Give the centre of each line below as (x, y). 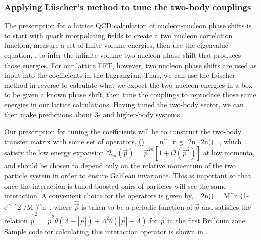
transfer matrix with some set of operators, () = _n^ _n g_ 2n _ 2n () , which (123, 141)
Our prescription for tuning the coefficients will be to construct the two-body (123, 131)
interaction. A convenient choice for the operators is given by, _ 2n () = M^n (121, 195)
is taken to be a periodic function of (137, 207)
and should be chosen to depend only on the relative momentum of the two (120, 166)
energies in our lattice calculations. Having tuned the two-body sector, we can (124, 104)
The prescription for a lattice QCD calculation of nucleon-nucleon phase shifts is (128, 25)
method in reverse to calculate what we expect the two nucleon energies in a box (128, 84)
